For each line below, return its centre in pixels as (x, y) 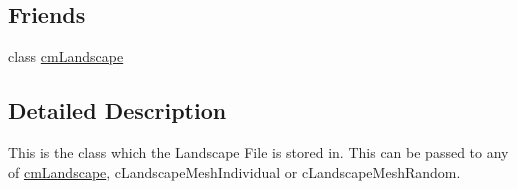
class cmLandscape (66, 56)
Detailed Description (117, 110)
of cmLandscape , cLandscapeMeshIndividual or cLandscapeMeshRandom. (234, 171)
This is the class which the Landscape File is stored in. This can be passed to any (258, 152)
